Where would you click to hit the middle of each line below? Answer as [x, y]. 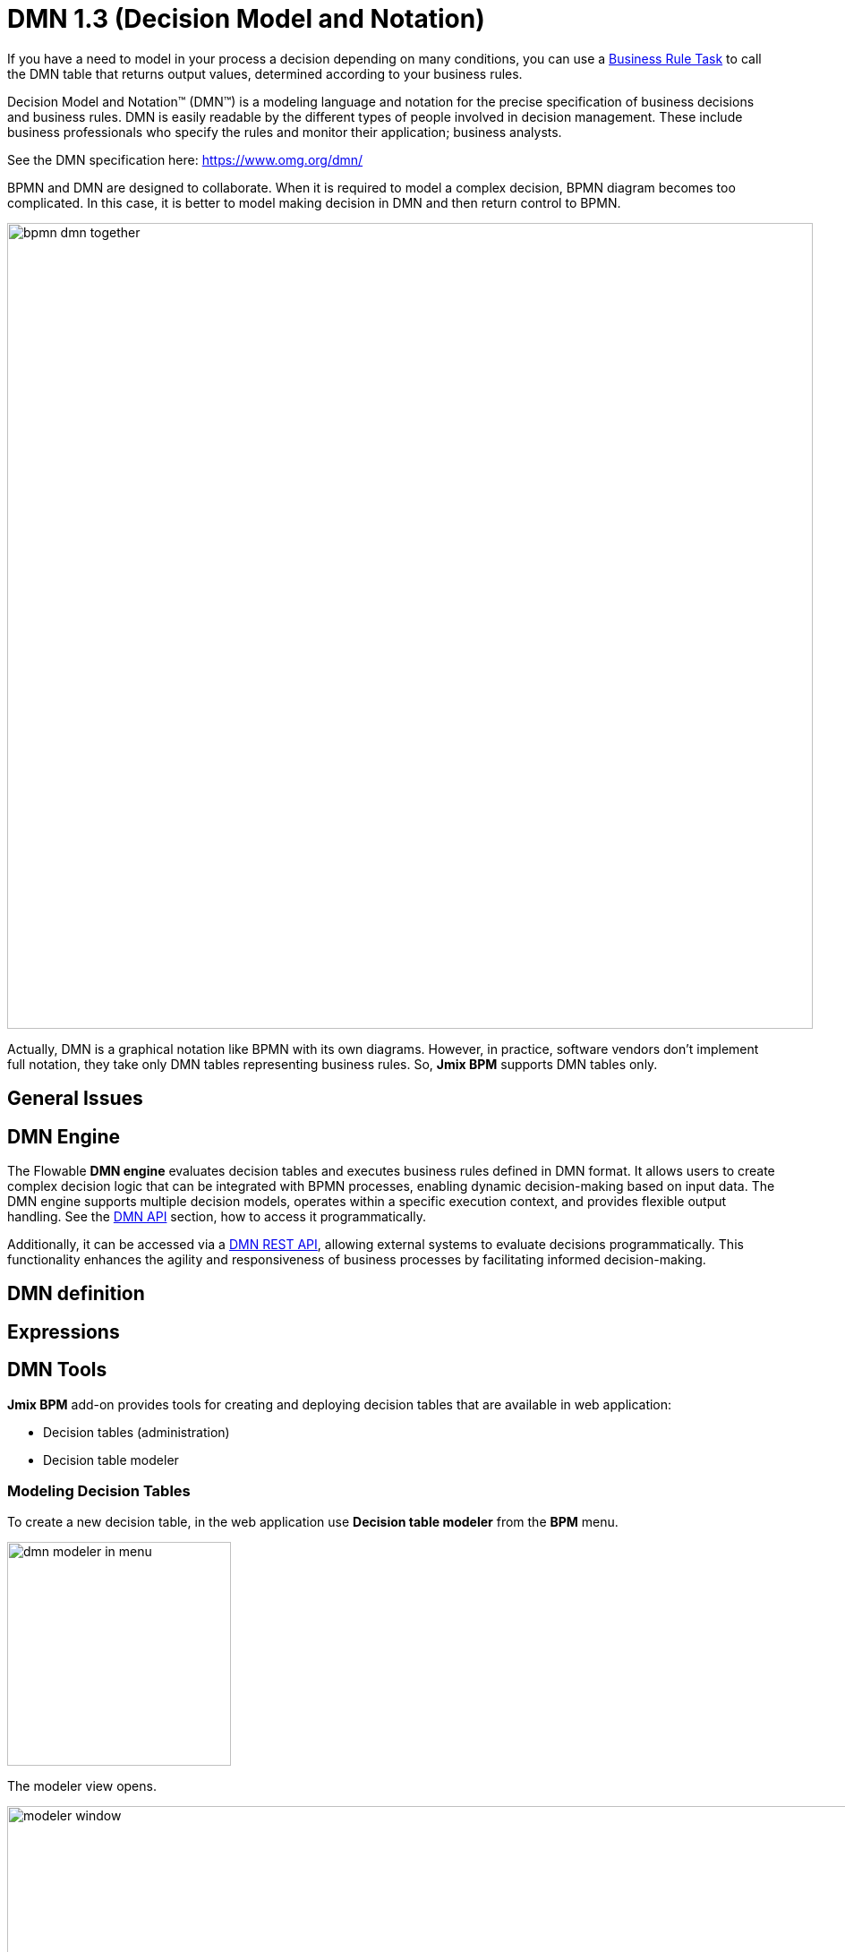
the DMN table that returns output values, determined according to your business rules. [265, 73]
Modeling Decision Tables [99, 1491]
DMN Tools [57, 1370]
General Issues [75, 1099]
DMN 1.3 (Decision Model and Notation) [246, 19]
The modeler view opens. [82, 1786]
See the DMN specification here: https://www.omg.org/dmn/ [185, 159]
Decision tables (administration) [137, 1432]
